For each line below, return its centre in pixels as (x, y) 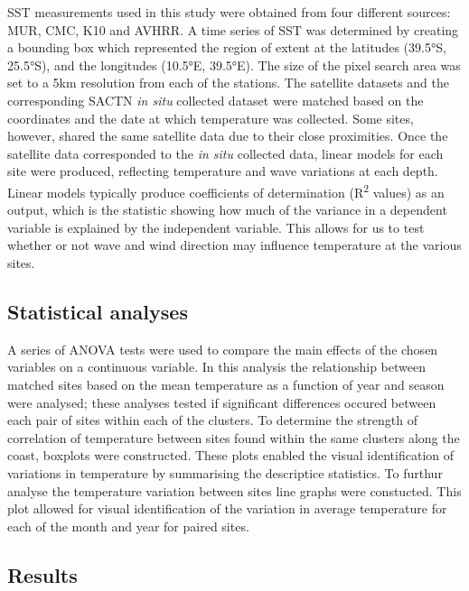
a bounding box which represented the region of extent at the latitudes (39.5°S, (227, 47)
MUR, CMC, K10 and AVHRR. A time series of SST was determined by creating (233, 29)
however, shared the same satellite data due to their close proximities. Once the (228, 136)
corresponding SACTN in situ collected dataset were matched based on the (216, 100)
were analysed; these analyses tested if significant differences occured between (222, 402)
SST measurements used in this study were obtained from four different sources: (229, 12)
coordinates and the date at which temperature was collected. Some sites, (211, 118)
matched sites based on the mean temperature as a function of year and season (226, 384)
